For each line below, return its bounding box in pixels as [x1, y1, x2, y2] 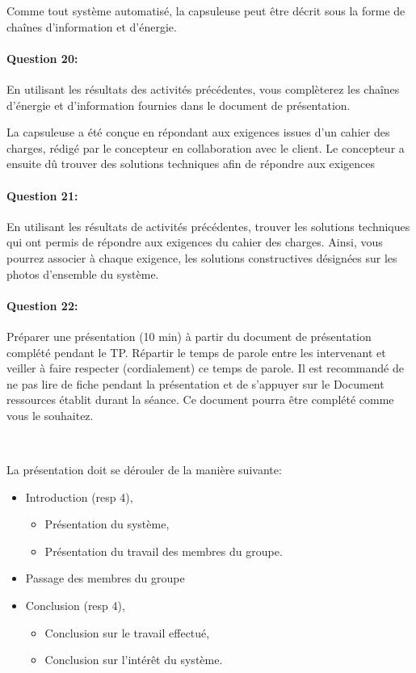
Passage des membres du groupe [25, 570, 185, 587]
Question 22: [6, 297, 78, 313]
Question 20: [6, 49, 78, 66]
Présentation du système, [44, 515, 170, 532]
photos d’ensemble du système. [6, 265, 159, 282]
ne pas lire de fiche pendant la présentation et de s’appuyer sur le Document [6, 375, 384, 392]
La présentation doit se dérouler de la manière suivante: [6, 461, 282, 478]
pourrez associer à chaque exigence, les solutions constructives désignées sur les [6, 249, 397, 266]
